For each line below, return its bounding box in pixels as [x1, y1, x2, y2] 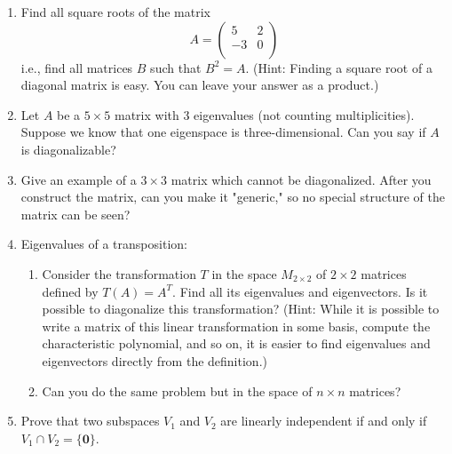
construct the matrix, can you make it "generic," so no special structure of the [20, 187, 446, 206]
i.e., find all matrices [20, 58, 133, 76]
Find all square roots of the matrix [20, 3, 211, 20]
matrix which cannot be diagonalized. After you [170, 170, 432, 188]
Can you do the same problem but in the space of [42, 381, 313, 400]
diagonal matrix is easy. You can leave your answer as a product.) [20, 76, 379, 94]
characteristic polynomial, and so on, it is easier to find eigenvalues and [42, 334, 431, 353]
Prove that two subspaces [20, 411, 160, 430]
